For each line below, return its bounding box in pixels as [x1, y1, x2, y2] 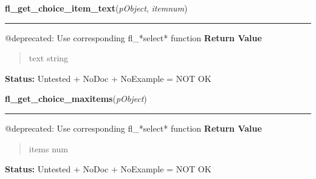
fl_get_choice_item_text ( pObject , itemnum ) [5, 2, 188, 14]
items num [29, 142, 69, 155]
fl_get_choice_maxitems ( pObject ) [5, 92, 147, 105]
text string [29, 52, 69, 64]
